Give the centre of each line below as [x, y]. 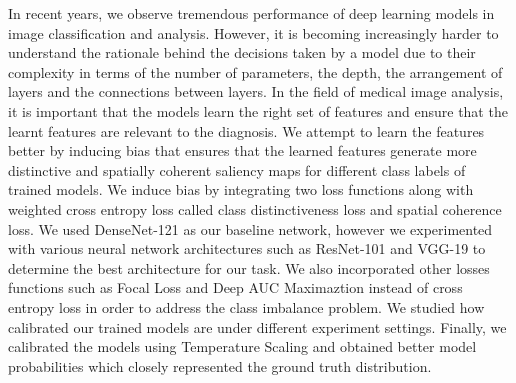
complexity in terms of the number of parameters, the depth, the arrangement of [255, 71]
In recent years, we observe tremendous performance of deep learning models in [251, 13]
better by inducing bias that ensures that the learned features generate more [242, 150]
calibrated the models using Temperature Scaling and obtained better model [242, 346]
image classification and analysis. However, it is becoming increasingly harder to [253, 32]
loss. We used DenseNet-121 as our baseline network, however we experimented [250, 228]
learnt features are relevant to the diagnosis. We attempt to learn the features [246, 130]
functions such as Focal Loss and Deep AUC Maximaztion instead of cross [235, 287]
